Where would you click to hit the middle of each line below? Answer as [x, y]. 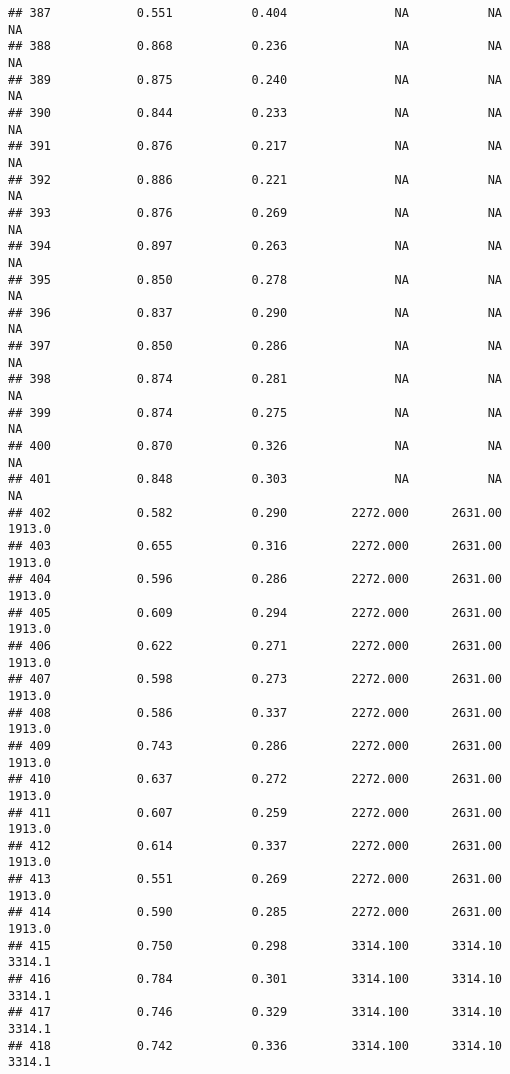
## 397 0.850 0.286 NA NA [255, 346]
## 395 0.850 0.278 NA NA [255, 279]
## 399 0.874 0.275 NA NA [255, 412]
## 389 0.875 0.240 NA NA [255, 79]
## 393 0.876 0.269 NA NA [255, 212]
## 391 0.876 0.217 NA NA [255, 146]
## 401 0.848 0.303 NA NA [255, 479]
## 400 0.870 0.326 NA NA [255, 446]
